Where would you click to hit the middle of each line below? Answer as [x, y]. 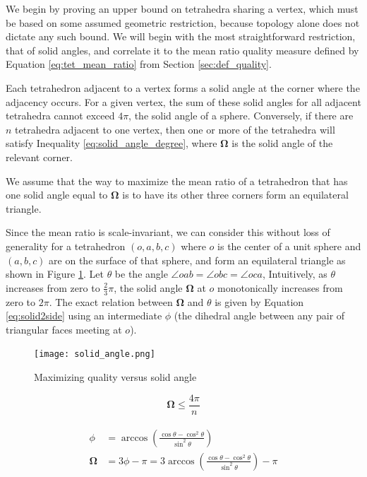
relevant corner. [40, 157]
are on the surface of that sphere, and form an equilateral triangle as [197, 260]
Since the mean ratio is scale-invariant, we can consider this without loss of [168, 232]
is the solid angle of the [282, 143]
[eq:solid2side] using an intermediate [84, 316]
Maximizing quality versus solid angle [115, 376]
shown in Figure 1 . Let [55, 274]
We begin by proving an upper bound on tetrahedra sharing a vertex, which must [182, 8]
